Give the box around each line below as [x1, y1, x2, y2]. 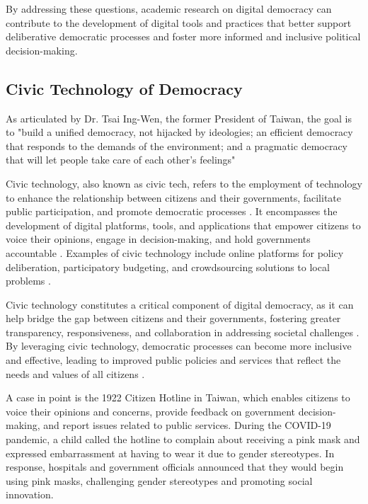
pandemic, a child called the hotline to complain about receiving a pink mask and [6, 432, 360, 447]
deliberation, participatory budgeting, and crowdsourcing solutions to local [6, 259, 330, 274]
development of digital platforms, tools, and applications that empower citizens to [6, 217, 361, 232]
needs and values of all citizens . [6, 366, 145, 381]
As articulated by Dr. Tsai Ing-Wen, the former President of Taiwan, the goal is [6, 110, 352, 125]
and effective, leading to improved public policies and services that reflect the [6, 353, 341, 367]
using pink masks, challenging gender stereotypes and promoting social [6, 473, 313, 488]
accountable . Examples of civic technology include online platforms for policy [6, 245, 344, 260]
